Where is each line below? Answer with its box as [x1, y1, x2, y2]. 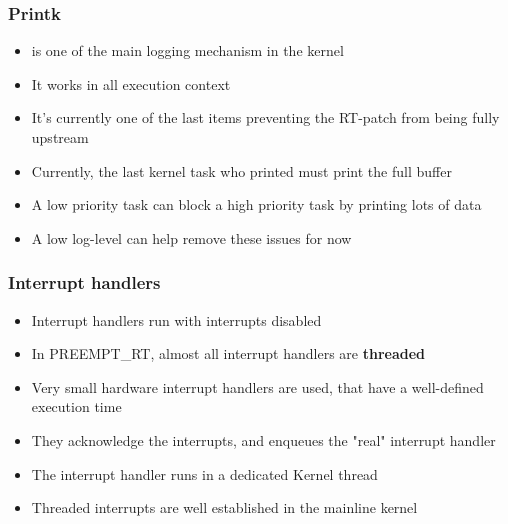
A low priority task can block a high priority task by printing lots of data [31, 194, 482, 215]
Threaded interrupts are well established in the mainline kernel [31, 497, 418, 518]
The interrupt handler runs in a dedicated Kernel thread [31, 463, 378, 484]
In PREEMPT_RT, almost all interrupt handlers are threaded [31, 343, 426, 364]
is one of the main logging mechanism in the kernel [31, 40, 344, 61]
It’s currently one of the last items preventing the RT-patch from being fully [31, 107, 500, 128]
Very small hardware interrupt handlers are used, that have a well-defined [31, 376, 484, 397]
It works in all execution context [31, 73, 231, 94]
